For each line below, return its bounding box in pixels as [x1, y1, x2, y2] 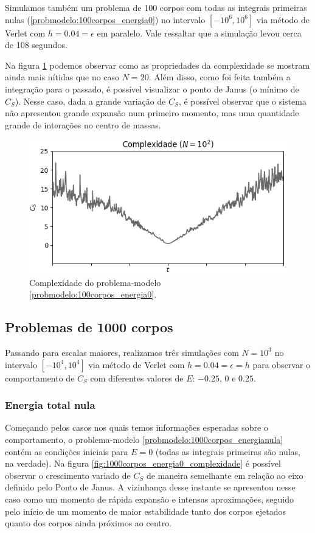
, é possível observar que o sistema [178, 94, 306, 107]
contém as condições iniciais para [5, 445, 128, 458]
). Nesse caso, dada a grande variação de [15, 94, 166, 107]
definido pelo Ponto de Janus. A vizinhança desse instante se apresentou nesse [5, 481, 296, 493]
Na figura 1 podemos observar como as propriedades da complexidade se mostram [5, 58, 310, 71]
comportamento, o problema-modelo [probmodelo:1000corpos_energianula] [5, 433, 283, 445]
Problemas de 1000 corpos [5, 318, 173, 336]
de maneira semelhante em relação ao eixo [146, 469, 303, 481]
